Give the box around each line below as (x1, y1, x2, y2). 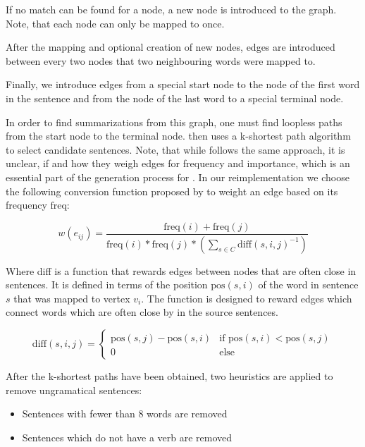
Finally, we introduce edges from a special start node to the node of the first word (6, 77, 360, 92)
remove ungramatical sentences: (6, 382, 142, 397)
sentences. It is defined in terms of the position (6, 277, 208, 292)
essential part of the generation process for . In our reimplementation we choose (6, 169, 349, 184)
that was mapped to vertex (13, 290, 130, 305)
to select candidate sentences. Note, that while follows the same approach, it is (6, 142, 345, 157)
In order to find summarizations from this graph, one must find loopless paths (6, 114, 342, 129)
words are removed (147, 406, 228, 421)
